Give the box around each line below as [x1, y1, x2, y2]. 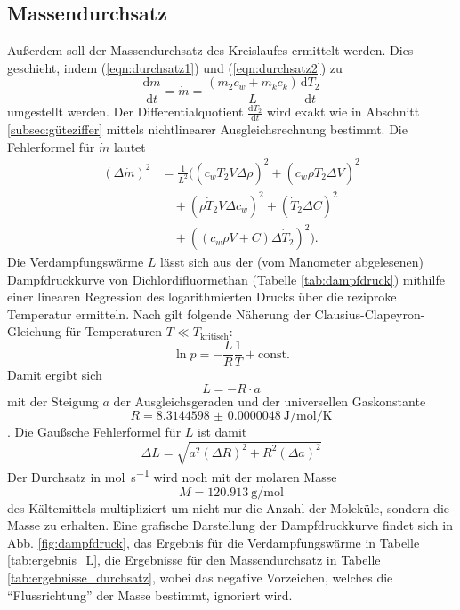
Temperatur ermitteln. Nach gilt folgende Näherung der [7, 304, 311, 323]
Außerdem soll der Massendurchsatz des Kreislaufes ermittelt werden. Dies [7, 41, 414, 60]
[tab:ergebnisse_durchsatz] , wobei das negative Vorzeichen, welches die [7, 568, 393, 587]
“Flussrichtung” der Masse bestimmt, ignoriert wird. [7, 585, 293, 604]
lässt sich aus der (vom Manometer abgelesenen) [160, 253, 424, 271]
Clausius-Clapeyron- [314, 304, 425, 323]
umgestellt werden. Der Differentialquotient [7, 102, 244, 121]
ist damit [198, 422, 247, 441]
